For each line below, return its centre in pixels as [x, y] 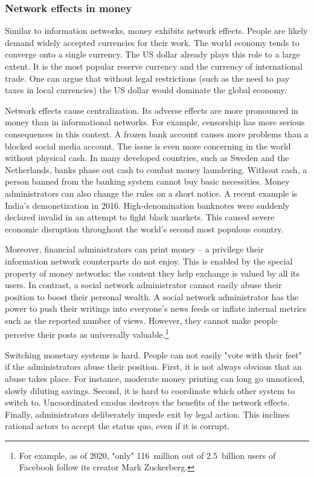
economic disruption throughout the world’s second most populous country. [144, 229]
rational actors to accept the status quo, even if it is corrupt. [117, 426]
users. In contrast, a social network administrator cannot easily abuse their [143, 285]
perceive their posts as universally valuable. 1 [87, 334]
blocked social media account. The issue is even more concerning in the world [148, 146]
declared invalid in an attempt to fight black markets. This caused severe [140, 217]
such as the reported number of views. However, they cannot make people [141, 320]
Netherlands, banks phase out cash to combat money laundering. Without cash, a [156, 169]
